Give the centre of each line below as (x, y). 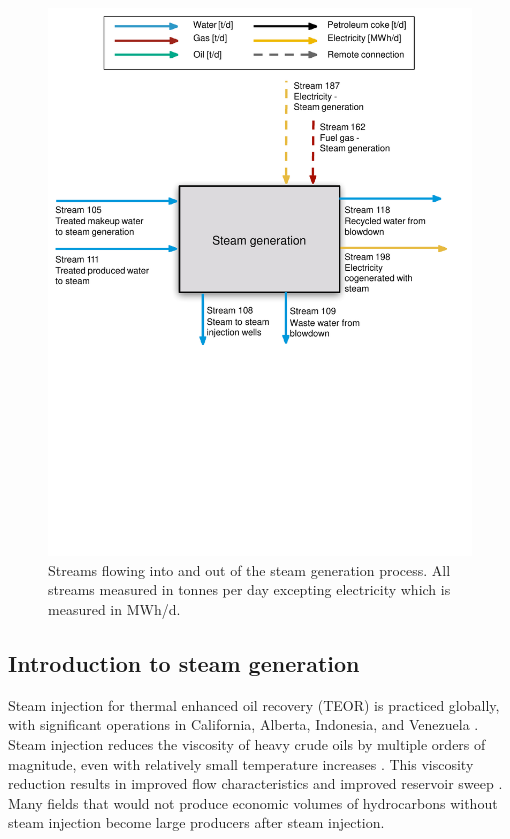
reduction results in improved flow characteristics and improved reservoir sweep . (255, 783)
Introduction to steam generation (184, 662)
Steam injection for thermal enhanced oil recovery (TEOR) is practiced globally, (254, 704)
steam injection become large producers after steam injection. (196, 822)
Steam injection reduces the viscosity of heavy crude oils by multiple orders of (247, 743)
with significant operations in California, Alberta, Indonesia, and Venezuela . (243, 724)
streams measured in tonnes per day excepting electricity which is (249, 589)
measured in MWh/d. (114, 608)
